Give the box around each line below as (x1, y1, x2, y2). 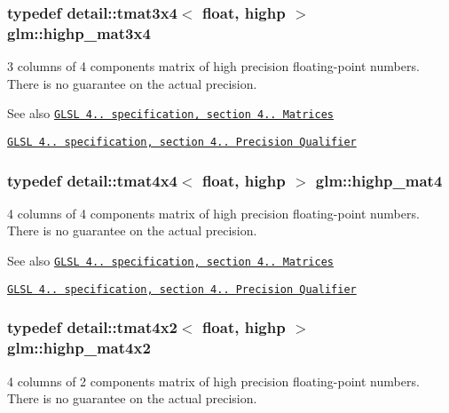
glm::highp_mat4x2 (7, 337, 151, 359)
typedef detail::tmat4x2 (7, 316, 177, 338)
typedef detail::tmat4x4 (7, 169, 177, 191)
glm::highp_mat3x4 (7, 21, 151, 44)
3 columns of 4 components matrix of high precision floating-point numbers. (7, 57, 420, 75)
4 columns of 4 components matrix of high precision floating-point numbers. (7, 203, 420, 222)
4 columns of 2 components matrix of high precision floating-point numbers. (7, 371, 420, 390)
